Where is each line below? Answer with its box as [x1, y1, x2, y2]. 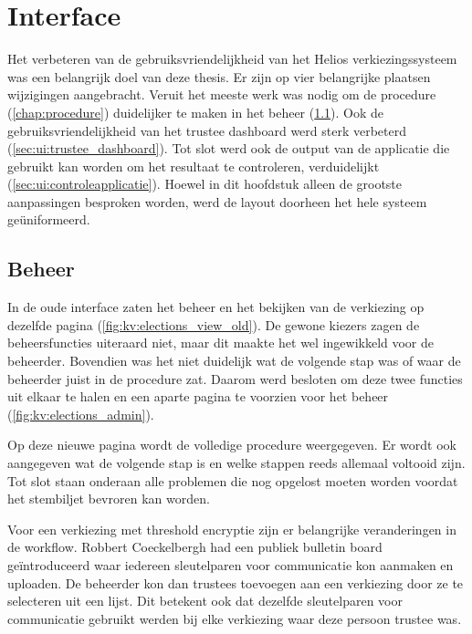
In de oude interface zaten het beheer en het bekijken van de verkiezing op [7, 297, 425, 317]
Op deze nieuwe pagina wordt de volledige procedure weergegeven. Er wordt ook [7, 435, 456, 454]
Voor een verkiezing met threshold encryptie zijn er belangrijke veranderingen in [7, 519, 456, 538]
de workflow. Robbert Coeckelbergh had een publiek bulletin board [7, 537, 383, 556]
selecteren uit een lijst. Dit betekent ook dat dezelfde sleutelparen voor [7, 591, 403, 610]
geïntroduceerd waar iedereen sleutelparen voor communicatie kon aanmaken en [7, 555, 454, 574]
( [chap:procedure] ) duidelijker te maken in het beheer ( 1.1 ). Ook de [7, 102, 384, 121]
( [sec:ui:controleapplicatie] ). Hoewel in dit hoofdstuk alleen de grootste [7, 174, 403, 193]
